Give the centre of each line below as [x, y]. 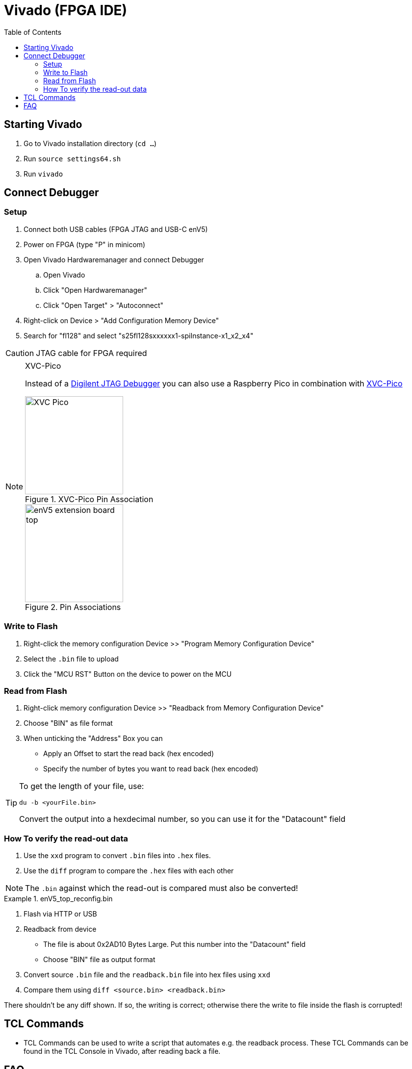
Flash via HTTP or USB [60, 914]
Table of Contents [33, 32]
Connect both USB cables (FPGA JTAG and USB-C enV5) [116, 229]
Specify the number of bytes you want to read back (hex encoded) [151, 769]
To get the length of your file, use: [82, 786]
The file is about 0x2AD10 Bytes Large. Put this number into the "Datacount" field [174, 944]
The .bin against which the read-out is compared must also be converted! [162, 888]
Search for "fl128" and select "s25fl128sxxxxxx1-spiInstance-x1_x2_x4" [139, 335]
